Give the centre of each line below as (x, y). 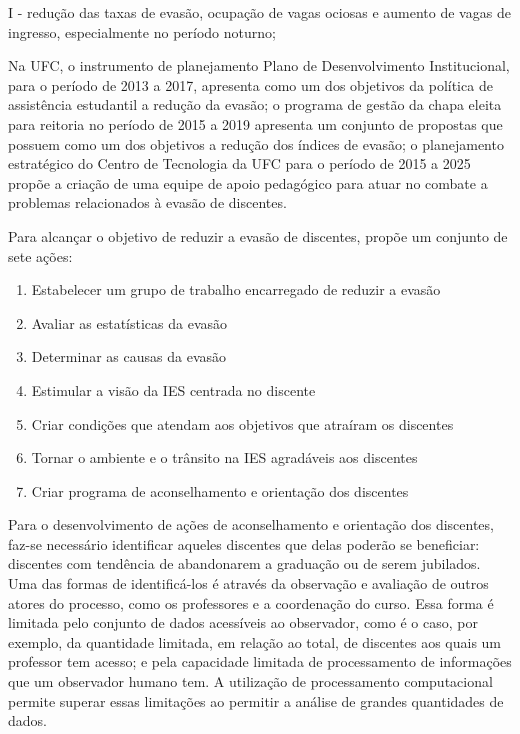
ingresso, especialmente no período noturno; (142, 31)
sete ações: (40, 255)
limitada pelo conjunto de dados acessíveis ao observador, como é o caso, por (243, 622)
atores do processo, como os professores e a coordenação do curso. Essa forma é (251, 602)
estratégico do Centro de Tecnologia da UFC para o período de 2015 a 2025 (239, 163)
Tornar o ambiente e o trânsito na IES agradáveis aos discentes (224, 457)
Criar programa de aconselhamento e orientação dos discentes (220, 490)
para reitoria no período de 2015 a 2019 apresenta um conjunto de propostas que (255, 123)
